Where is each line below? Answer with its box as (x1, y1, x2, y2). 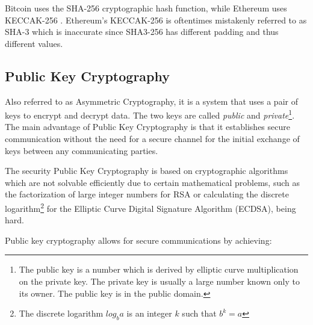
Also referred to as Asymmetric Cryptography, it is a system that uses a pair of (5, 94, 298, 107)
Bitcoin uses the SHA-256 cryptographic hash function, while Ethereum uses (5, 2, 287, 14)
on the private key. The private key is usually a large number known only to (19, 275, 300, 288)
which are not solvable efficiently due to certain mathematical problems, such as (5, 176, 300, 188)
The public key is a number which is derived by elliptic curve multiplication (19, 263, 299, 276)
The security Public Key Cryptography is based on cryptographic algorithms (5, 164, 288, 177)
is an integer (126, 307, 172, 320)
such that (182, 307, 217, 320)
